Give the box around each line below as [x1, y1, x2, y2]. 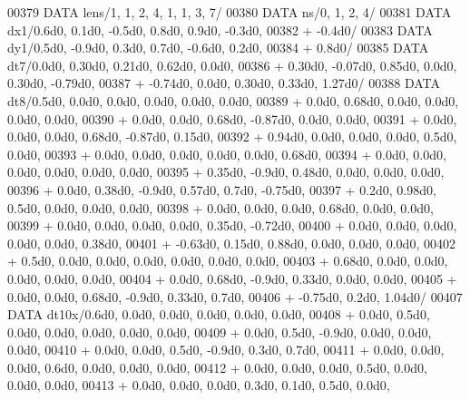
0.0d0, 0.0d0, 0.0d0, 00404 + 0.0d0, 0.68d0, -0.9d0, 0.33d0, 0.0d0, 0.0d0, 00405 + [7, 268, 457, 288]
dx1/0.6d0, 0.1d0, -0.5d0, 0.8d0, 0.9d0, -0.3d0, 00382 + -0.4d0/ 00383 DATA [7, 20, 433, 39]
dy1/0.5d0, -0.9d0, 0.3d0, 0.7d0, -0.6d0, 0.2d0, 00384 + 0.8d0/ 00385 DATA [7, 38, 429, 57]
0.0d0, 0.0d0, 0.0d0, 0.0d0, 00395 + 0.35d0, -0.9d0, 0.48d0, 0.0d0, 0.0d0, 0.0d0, [7, 162, 445, 181]
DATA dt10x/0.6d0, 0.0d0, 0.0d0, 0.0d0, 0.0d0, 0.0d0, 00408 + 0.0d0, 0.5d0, [7, 305, 430, 324]
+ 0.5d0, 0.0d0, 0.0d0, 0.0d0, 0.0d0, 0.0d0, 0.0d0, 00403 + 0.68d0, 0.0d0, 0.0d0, [7, 251, 448, 270]
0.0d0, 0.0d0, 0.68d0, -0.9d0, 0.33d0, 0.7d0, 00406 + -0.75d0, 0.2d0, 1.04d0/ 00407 [7, 287, 463, 306]
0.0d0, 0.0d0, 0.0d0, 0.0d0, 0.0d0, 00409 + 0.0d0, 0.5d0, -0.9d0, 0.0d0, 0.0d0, [7, 322, 432, 341]
